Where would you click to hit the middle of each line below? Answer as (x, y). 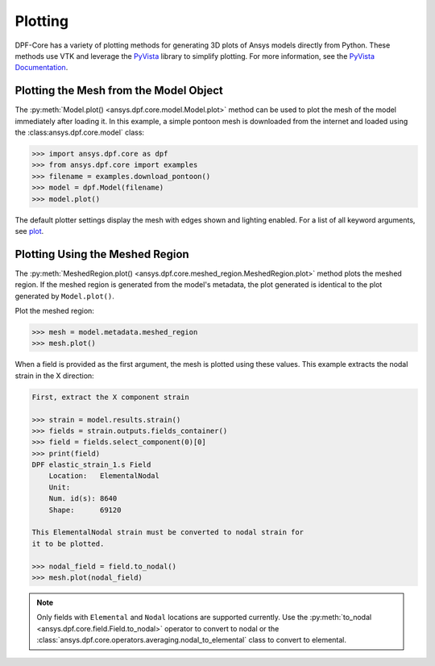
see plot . (29, 231)
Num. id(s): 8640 (83, 499)
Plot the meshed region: (54, 311)
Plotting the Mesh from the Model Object (119, 91)
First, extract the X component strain (110, 397)
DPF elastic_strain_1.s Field (91, 465)
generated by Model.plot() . (64, 296)
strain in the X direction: (54, 376)
